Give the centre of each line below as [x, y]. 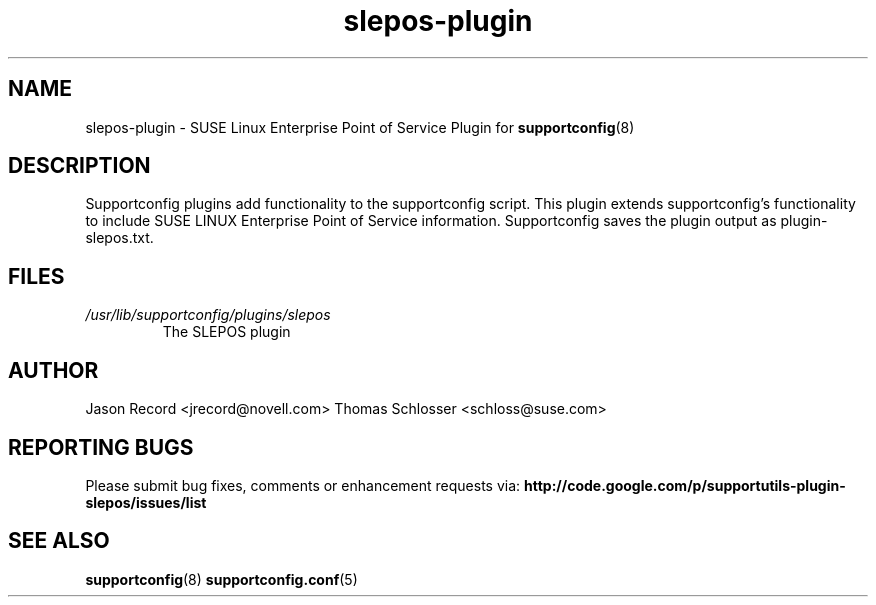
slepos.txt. [119, 238]
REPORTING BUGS [101, 447]
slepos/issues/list [146, 502]
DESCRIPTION [79, 166]
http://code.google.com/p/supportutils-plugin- [685, 485]
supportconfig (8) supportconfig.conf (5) [221, 579]
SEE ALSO [59, 541]
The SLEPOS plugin [226, 332]
